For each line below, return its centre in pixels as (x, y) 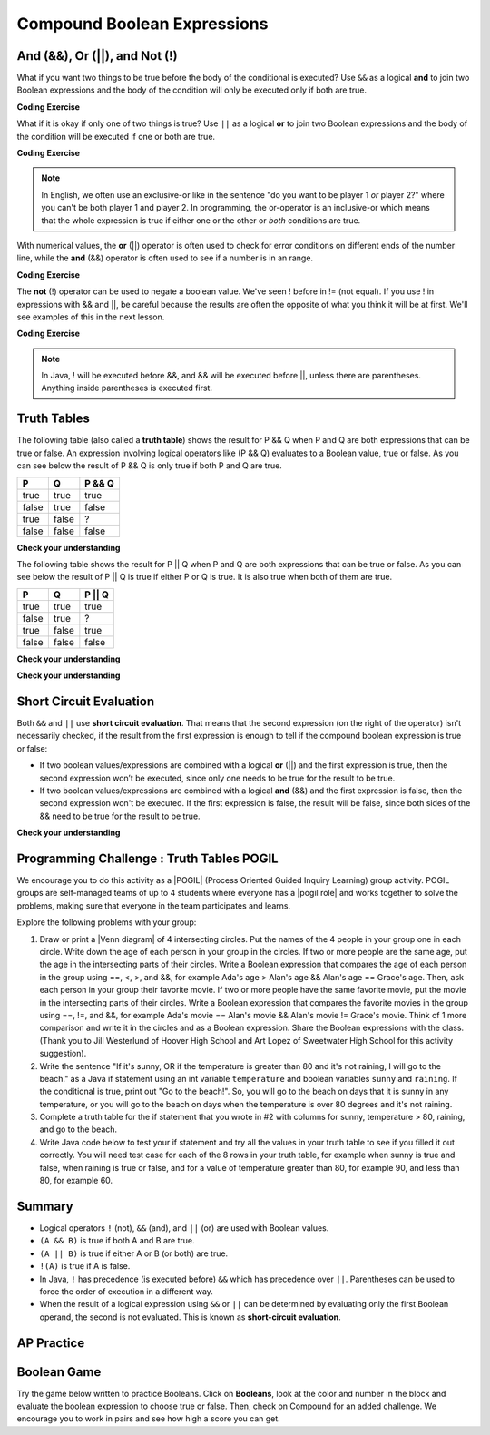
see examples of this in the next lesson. (91, 317)
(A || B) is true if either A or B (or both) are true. (134, 1253)
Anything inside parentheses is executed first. (127, 388)
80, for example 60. (76, 1181)
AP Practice (51, 1343)
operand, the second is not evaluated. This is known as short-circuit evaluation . (191, 1317)
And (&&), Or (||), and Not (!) (97, 56)
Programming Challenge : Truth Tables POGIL (147, 858)
